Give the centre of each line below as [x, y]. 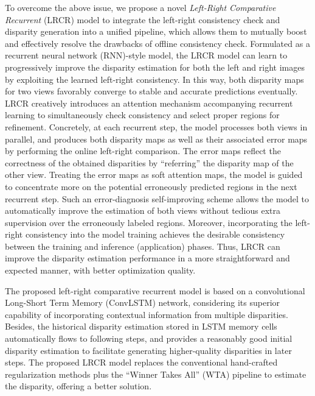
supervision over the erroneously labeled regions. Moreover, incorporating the [149, 222]
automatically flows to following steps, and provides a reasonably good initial [149, 338]
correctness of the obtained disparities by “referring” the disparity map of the [149, 162]
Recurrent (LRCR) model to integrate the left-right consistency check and [143, 19]
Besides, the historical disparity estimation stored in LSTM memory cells [141, 326]
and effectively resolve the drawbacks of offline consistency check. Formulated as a [157, 43]
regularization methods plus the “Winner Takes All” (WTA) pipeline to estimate [156, 374]
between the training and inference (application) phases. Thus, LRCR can [143, 246]
